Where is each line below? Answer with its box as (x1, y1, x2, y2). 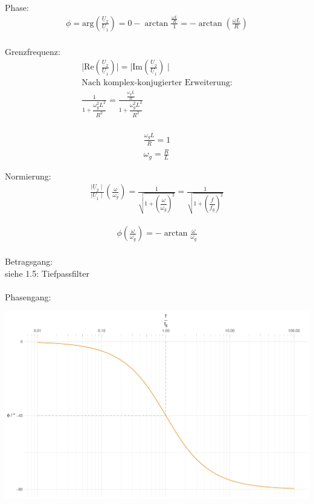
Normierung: (5, 169, 51, 182)
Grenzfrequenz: (5, 45, 60, 57)
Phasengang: (5, 290, 51, 303)
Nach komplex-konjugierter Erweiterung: (82, 79, 232, 88)
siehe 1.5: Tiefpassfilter (5, 267, 89, 279)
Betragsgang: (5, 255, 53, 268)
